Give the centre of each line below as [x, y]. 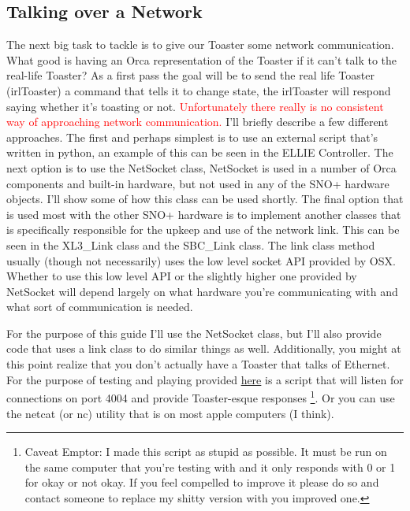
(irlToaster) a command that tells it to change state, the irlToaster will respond [199, 90]
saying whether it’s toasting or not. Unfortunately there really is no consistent [195, 106]
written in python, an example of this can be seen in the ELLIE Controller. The [200, 152]
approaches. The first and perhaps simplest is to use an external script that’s [192, 137]
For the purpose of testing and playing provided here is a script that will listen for [205, 379]
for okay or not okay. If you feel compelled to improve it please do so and [202, 482]
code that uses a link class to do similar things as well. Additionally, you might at [204, 348]
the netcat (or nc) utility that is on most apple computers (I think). [170, 413]
